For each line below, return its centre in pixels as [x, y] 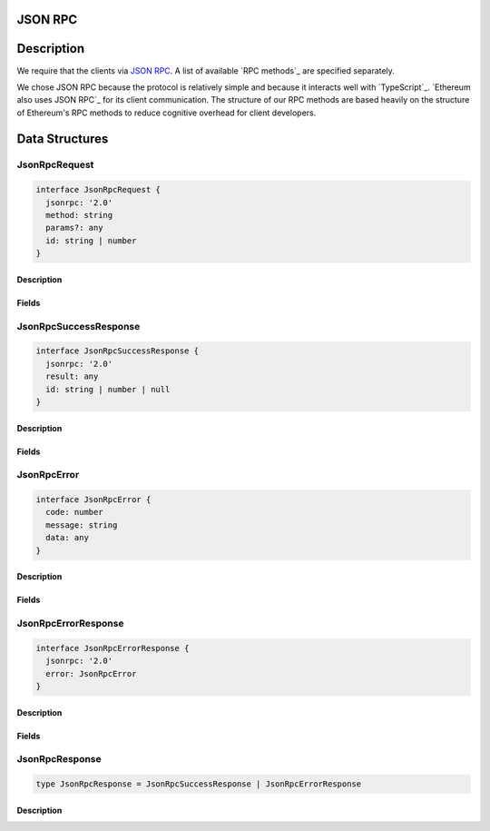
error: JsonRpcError [91, 673]
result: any [72, 376]
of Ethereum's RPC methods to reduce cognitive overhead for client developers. [167, 113]
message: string [82, 525]
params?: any [74, 228]
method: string [79, 215]
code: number [74, 512]
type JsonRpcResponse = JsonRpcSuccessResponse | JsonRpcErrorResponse [199, 784]
